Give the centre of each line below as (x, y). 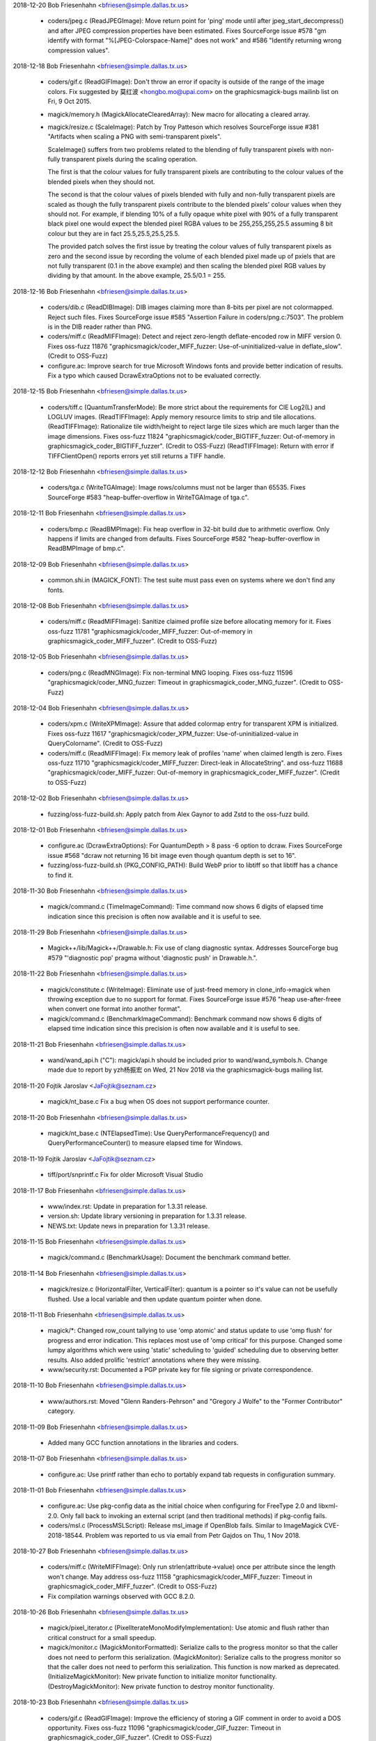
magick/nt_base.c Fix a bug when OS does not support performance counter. (158, 1102)
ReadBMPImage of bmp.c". (86, 548)
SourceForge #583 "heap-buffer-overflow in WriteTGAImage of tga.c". (148, 497)
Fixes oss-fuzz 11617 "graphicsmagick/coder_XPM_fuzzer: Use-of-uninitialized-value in (173, 733)
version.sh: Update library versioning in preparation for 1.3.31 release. (147, 1216)
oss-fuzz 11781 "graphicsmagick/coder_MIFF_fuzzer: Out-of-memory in (150, 631)
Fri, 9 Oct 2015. (70, 102)
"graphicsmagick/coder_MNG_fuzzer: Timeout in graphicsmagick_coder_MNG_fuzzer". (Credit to (187, 682)
